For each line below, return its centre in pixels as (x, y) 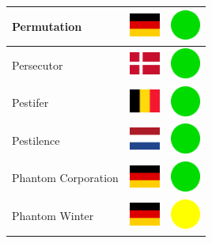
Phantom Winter (53, 216)
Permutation (47, 26)
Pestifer (30, 103)
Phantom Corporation (65, 178)
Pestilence (36, 140)
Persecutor (38, 65)
